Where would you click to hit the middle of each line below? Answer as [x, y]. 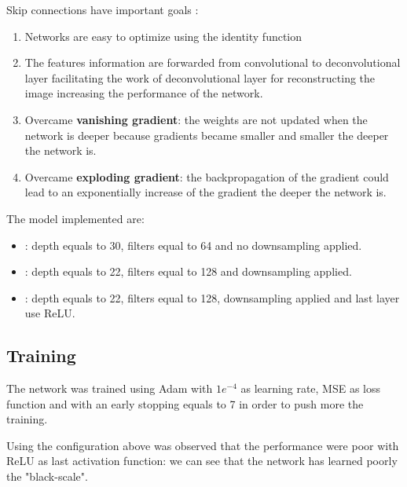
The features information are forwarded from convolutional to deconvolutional [213, 62]
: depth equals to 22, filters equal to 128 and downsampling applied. [188, 271]
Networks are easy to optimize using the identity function [163, 36]
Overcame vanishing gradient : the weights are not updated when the [196, 119]
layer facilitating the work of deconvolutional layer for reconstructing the [200, 77]
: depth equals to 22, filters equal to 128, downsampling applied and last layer [212, 297]
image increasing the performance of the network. [144, 93]
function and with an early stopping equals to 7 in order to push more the [185, 403]
